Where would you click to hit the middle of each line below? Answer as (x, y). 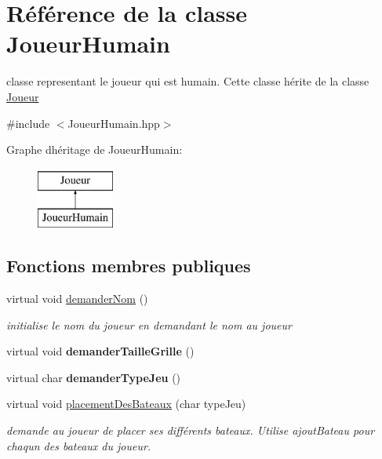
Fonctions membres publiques (129, 266)
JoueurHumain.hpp (114, 123)
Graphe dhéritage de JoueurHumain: (95, 149)
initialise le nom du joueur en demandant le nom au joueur (149, 324)
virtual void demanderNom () (77, 299)
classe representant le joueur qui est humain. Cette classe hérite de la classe (188, 81)
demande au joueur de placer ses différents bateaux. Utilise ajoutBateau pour (191, 430)
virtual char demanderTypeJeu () (94, 377)
